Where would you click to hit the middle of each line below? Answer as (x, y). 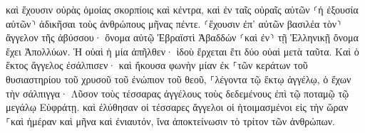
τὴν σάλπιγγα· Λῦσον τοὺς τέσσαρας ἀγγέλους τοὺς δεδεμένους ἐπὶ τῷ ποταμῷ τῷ (178, 93)
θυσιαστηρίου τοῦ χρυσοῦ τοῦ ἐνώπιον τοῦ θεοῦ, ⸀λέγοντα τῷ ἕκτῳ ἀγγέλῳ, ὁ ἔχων (179, 79)
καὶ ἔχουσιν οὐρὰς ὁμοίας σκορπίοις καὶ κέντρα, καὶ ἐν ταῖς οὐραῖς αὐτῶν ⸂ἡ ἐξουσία (182, 9)
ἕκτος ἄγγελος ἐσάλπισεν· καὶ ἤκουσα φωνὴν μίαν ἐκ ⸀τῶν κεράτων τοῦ (157, 65)
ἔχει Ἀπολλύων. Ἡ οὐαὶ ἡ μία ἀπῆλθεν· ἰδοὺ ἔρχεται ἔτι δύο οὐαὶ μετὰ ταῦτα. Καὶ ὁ (182, 51)
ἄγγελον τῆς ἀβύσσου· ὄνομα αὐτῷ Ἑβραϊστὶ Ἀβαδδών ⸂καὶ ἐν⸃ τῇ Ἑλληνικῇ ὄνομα (182, 37)
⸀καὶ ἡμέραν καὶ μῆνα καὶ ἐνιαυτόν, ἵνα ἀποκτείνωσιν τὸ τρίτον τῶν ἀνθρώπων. (170, 121)
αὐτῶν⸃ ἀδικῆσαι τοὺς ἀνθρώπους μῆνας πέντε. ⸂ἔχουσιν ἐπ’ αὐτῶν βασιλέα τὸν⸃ (174, 23)
